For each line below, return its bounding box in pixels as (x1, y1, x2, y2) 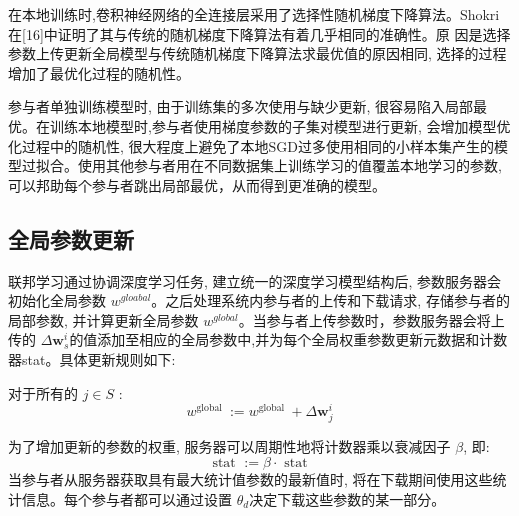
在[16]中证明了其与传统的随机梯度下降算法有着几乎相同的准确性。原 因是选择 (8, 23, 511, 44)
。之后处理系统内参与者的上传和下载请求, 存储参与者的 (151, 290, 510, 311)
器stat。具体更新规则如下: (8, 348, 176, 369)
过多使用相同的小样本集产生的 (298, 135, 495, 156)
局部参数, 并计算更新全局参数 (8, 309, 199, 330)
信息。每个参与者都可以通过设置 (21, 488, 232, 509)
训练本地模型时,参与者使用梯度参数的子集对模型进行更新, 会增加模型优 (49, 115, 511, 136)
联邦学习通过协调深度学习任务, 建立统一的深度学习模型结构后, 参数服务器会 (8, 270, 502, 291)
